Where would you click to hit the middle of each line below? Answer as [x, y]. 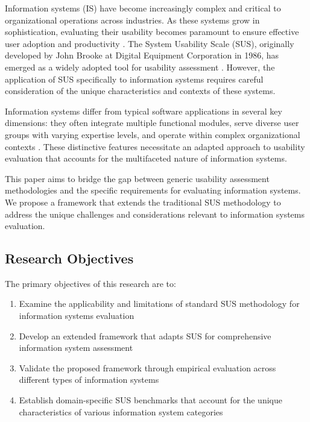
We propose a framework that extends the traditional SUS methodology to [143, 202]
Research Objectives [69, 258]
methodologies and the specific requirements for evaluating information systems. [153, 190]
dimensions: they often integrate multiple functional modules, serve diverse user [152, 123]
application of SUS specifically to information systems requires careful [134, 79]
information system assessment [76, 348]
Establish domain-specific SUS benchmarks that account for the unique [150, 400]
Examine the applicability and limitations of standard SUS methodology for [159, 304]
